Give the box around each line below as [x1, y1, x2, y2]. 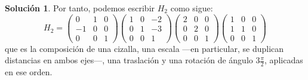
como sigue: [170, 2, 213, 14]
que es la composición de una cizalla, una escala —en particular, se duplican [5, 42, 284, 54]
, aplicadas [264, 54, 303, 66]
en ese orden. [5, 66, 53, 78]
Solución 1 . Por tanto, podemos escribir [5, 2, 155, 14]
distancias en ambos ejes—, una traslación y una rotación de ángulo [5, 54, 253, 66]
